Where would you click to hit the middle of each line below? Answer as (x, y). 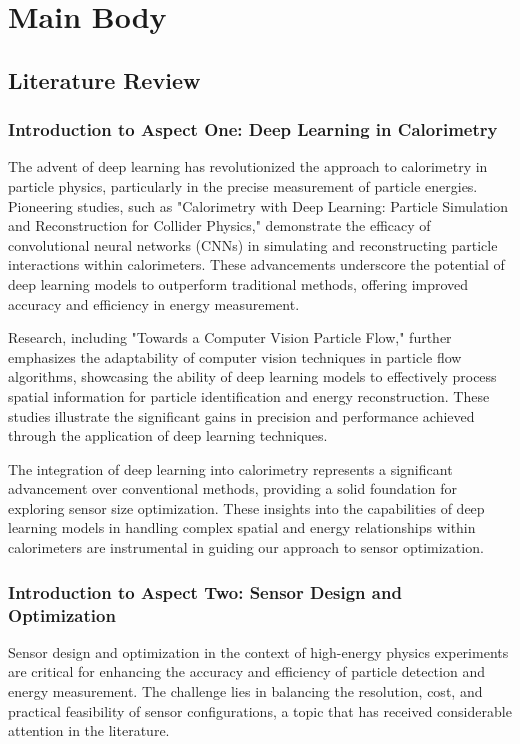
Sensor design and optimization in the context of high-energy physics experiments (258, 651)
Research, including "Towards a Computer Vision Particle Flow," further (230, 337)
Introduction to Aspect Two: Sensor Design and (205, 591)
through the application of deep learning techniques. (168, 435)
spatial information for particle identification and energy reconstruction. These (249, 395)
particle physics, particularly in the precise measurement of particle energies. (243, 185)
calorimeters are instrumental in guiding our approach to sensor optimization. (246, 547)
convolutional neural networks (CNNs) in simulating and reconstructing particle (253, 244)
